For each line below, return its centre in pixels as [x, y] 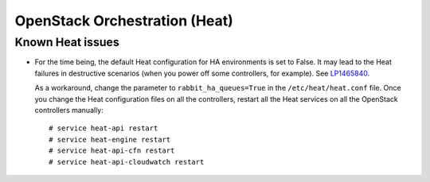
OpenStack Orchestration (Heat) [124, 21]
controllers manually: [69, 110]
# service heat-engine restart [110, 139]
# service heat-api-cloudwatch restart [127, 162]
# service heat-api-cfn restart [112, 151]
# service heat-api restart [104, 128]
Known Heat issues [67, 42]
